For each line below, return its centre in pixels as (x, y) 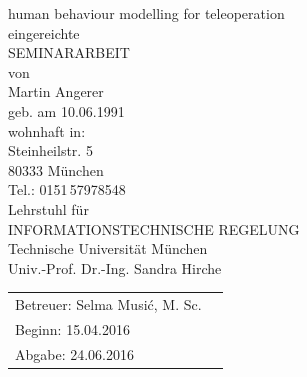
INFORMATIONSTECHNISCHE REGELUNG (154, 228)
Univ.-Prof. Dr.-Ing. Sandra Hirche (115, 267)
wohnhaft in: (47, 130)
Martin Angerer (56, 91)
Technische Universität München (108, 248)
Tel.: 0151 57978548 (67, 189)
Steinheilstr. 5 (50, 150)
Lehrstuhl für (48, 208)
